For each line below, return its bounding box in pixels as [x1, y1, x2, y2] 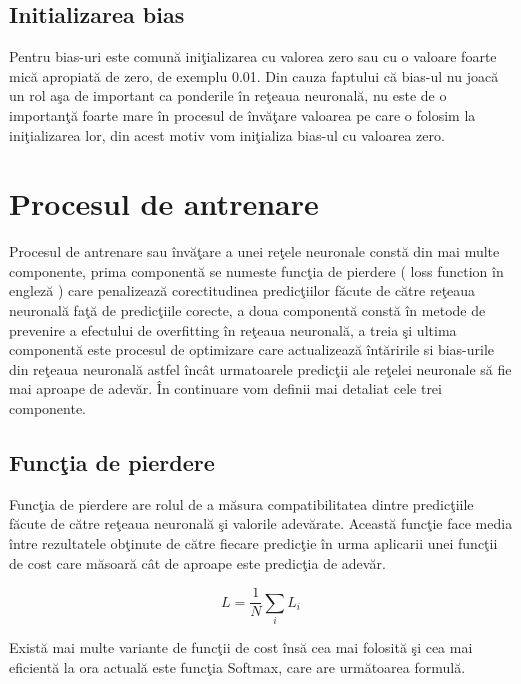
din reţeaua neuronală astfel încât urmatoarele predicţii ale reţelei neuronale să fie [9, 358, 512, 379]
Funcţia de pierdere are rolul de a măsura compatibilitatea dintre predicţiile [9, 493, 474, 514]
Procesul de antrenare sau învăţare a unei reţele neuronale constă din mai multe [9, 241, 500, 262]
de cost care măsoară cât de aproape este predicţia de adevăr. [9, 552, 386, 573]
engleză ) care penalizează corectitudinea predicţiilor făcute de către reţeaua [9, 280, 476, 301]
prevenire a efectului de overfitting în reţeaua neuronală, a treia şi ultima [9, 319, 457, 340]
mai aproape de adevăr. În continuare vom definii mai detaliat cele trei [9, 378, 442, 399]
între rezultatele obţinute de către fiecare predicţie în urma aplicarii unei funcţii [9, 533, 498, 554]
